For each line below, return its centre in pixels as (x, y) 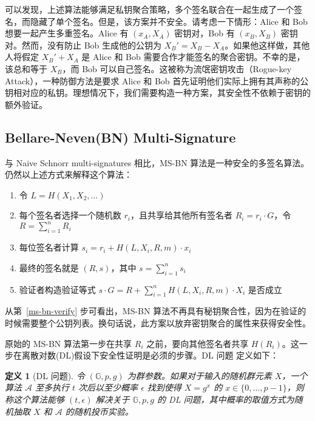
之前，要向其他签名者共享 (198, 343)
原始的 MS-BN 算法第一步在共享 (69, 343)
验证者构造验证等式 (57, 289)
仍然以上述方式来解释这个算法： (69, 174)
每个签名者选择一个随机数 (70, 215)
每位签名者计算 (49, 247)
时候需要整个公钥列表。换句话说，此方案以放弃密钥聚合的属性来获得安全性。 (158, 323)
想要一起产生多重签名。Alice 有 (67, 33)
